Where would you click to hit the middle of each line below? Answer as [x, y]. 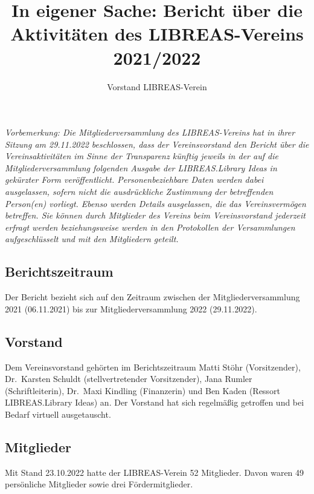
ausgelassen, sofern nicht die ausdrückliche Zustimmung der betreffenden [139, 192]
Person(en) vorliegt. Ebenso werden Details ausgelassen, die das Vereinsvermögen [155, 203]
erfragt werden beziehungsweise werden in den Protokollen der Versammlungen [150, 227]
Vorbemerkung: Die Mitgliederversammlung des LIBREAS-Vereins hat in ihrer [150, 132]
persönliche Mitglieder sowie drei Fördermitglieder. [99, 484]
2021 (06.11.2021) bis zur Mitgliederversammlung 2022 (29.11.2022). [131, 308]
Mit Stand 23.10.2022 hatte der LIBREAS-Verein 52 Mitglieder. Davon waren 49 [155, 472]
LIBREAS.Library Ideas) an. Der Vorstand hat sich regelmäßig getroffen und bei [155, 402]
